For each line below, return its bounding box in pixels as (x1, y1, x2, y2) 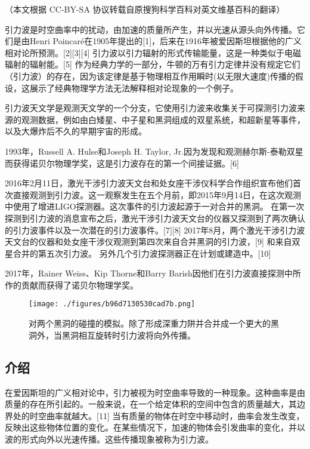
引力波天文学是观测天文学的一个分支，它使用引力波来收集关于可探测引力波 (5, 102, 297, 114)
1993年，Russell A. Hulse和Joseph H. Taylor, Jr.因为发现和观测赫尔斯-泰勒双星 (5, 144, 303, 157)
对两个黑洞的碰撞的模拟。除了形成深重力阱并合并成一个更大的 (29, 317, 271, 330)
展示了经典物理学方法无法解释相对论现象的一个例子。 (29, 81, 238, 94)
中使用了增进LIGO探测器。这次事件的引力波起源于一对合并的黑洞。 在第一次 (5, 200, 305, 213)
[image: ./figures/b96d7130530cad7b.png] (29, 300, 196, 309)
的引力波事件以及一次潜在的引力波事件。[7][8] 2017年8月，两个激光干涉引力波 (5, 223, 305, 236)
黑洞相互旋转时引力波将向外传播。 (61, 328, 196, 341)
